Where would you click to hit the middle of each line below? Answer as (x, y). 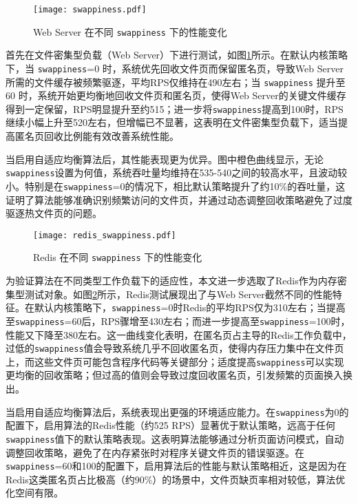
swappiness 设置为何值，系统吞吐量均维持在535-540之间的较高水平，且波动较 (177, 172)
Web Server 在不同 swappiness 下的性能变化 (130, 31)
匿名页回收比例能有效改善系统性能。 (97, 136)
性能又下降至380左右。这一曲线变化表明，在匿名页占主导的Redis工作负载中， (179, 334)
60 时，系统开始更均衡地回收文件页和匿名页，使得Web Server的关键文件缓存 (176, 95)
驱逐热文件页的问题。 (54, 213)
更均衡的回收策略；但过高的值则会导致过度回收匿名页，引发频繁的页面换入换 (179, 375)
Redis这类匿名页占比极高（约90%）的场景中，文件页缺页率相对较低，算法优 (176, 479)
